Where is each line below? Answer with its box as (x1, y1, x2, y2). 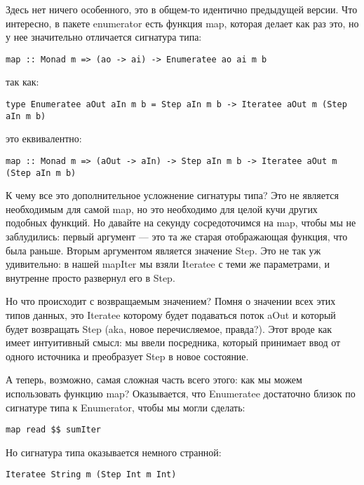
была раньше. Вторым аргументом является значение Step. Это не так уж (6, 242, 321, 257)
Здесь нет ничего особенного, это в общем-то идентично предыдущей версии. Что (6, 2, 358, 16)
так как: (6, 74, 39, 89)
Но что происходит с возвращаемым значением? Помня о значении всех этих (6, 294, 336, 308)
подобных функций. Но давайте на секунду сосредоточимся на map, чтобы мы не (6, 215, 356, 230)
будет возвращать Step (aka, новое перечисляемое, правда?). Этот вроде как (6, 321, 332, 336)
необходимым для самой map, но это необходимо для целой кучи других (6, 201, 318, 216)
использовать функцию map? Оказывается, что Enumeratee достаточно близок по (6, 385, 356, 400)
